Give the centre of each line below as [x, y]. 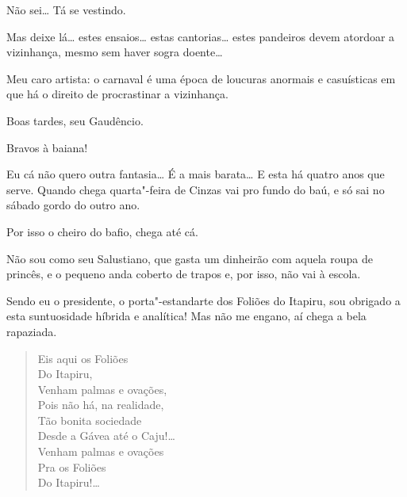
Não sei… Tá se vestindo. [66, 10]
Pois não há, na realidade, [101, 405]
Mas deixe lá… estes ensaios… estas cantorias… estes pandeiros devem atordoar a [201, 36]
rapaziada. [32, 331]
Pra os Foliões [72, 466]
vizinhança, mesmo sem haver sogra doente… [115, 52]
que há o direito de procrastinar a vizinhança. [117, 94]
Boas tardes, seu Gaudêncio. [75, 120]
